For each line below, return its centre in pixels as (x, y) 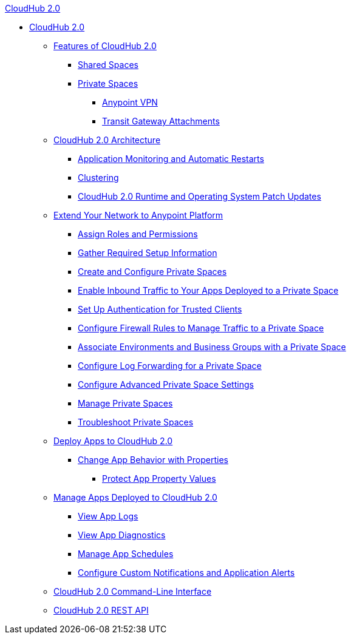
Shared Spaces (108, 65)
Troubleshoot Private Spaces (136, 422)
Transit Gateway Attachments (161, 121)
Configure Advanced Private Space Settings (166, 384)
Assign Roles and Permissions (138, 234)
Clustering (98, 177)
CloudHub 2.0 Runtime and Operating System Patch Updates (199, 196)
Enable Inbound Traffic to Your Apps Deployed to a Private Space (208, 290)
